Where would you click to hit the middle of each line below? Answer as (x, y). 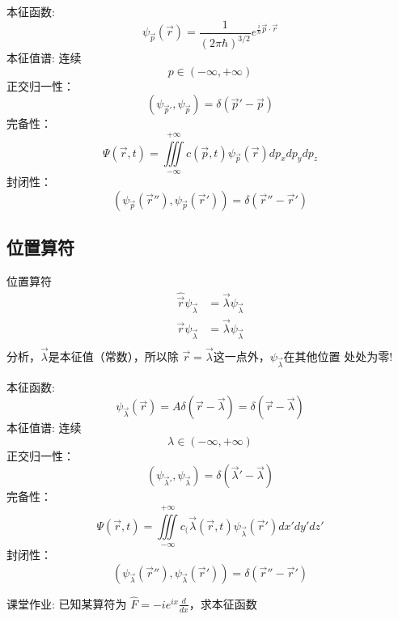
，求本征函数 (223, 603)
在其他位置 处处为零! (338, 356)
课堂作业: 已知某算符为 (67, 603)
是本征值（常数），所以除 (113, 356)
